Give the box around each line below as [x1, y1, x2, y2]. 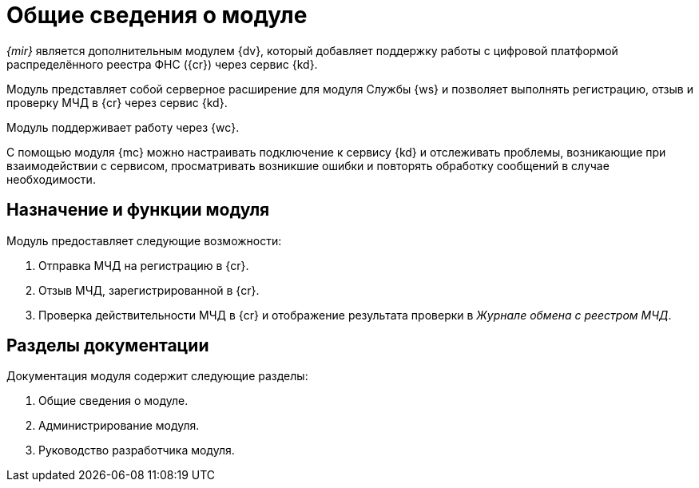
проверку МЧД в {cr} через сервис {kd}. [6, 95, 228, 109]
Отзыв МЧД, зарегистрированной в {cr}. [38, 283, 260, 297]
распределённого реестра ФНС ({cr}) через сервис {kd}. [6, 57, 318, 71]
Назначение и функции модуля [6, 200, 270, 220]
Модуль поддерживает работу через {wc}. [6, 120, 240, 134]
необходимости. [6, 172, 96, 186]
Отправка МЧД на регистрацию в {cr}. [38, 258, 249, 272]
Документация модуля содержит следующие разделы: [6, 369, 308, 383]
